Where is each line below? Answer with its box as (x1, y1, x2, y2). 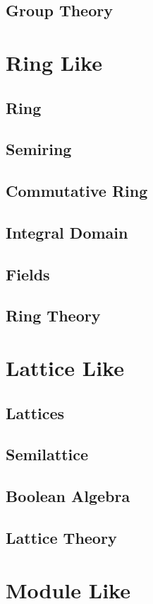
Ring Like (6, 47, 102, 76)
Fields (6, 263, 50, 285)
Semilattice (6, 443, 89, 465)
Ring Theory (6, 304, 101, 326)
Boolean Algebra (6, 485, 130, 507)
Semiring (6, 138, 72, 160)
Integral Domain (6, 221, 128, 243)
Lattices (6, 401, 65, 423)
